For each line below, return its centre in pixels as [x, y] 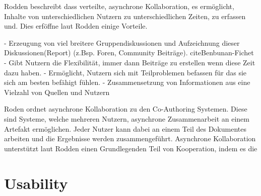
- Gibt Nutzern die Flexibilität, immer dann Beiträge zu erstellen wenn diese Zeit [130, 62]
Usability [36, 183]
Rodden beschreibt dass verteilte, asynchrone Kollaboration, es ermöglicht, [119, 6]
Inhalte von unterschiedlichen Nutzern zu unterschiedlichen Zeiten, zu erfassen [125, 16]
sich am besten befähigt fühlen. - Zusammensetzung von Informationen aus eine [127, 82]
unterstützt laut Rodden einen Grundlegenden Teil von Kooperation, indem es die [131, 148]
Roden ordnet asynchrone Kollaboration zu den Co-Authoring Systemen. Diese [126, 109]
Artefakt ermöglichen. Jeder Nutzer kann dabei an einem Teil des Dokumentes [125, 128]
